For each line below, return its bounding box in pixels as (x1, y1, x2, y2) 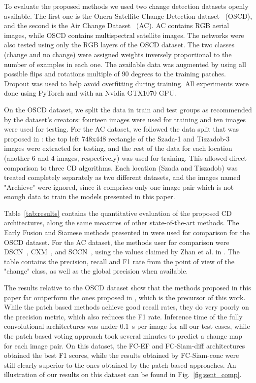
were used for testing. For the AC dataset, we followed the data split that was (4, 124, 239, 134)
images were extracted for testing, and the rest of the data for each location (4, 143, 232, 153)
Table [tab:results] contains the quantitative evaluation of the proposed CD (4, 208, 232, 218)
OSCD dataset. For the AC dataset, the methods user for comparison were (4, 237, 229, 247)
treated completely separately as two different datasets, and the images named (4, 172, 241, 182)
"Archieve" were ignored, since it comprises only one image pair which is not (4, 181, 234, 192)
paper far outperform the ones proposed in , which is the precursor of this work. (4, 292, 246, 302)
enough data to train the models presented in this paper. (4, 191, 175, 202)
